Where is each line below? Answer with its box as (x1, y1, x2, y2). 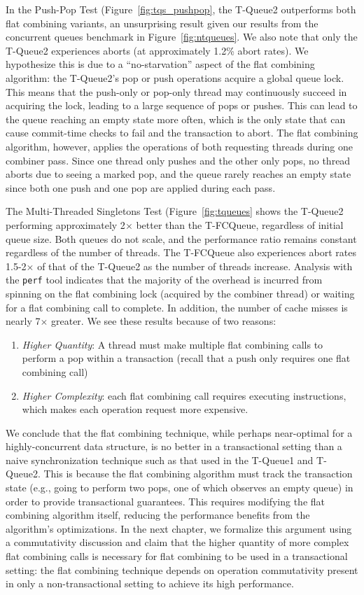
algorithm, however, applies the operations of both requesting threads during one (6, 139, 353, 153)
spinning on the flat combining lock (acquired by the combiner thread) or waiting (6, 286, 355, 300)
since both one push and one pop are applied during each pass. (6, 180, 276, 195)
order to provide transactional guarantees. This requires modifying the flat (6, 493, 325, 508)
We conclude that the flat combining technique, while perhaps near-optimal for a (6, 425, 353, 440)
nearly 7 (6, 314, 41, 328)
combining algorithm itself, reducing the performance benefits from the (6, 507, 310, 522)
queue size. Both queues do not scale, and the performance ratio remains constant (6, 231, 357, 246)
